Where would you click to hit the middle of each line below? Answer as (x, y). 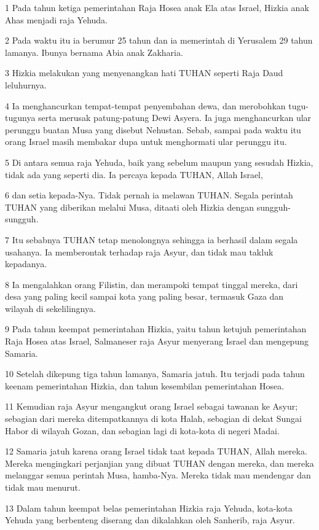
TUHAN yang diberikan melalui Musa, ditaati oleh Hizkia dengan (129, 207)
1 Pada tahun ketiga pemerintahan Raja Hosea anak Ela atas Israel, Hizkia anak (157, 7)
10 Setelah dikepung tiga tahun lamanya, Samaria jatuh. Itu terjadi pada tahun (155, 374)
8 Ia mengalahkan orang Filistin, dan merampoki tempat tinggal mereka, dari (152, 284)
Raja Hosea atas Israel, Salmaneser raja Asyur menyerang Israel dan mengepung (157, 341)
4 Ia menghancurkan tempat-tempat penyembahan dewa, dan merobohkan (145, 105)
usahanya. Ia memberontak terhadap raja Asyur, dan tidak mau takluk (139, 251)
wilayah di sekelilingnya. (50, 308)
